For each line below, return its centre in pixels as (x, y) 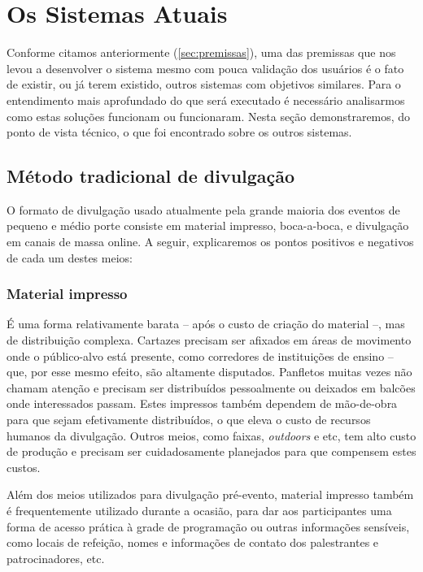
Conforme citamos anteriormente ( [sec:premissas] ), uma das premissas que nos (201, 52)
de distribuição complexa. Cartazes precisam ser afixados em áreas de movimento (209, 340)
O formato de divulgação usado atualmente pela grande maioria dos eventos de (203, 209)
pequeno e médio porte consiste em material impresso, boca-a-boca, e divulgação (208, 225)
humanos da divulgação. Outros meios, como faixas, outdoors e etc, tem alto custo (211, 435)
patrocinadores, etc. (56, 558)
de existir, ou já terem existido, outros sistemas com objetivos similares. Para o (204, 84)
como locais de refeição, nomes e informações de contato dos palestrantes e (193, 542)
